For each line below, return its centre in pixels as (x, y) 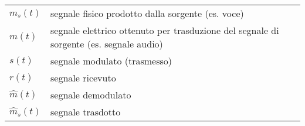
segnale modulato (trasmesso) (111, 61)
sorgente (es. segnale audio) (106, 44)
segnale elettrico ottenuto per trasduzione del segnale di (165, 30)
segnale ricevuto (83, 78)
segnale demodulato (91, 95)
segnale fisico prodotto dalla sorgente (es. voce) (147, 13)
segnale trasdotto (85, 112)
